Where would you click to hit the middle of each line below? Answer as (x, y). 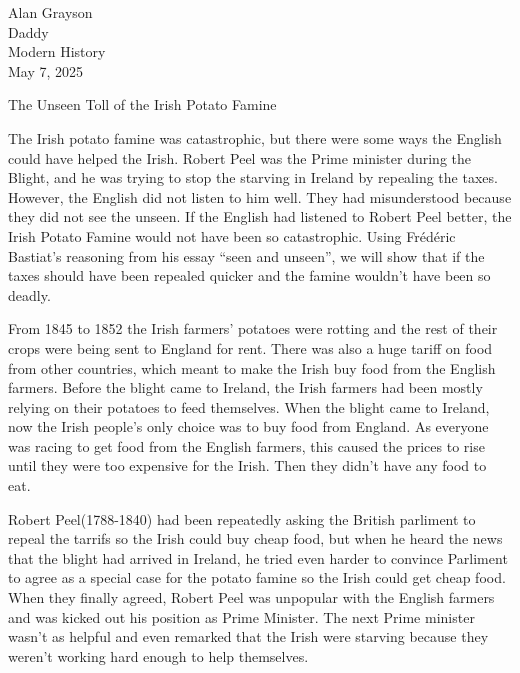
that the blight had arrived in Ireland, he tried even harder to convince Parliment (258, 557)
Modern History (57, 51)
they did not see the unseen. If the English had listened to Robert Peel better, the (260, 216)
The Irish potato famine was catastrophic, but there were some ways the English (255, 137)
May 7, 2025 (46, 70)
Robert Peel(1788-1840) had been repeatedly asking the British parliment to (242, 518)
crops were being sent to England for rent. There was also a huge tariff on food (250, 347)
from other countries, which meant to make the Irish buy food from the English (252, 367)
